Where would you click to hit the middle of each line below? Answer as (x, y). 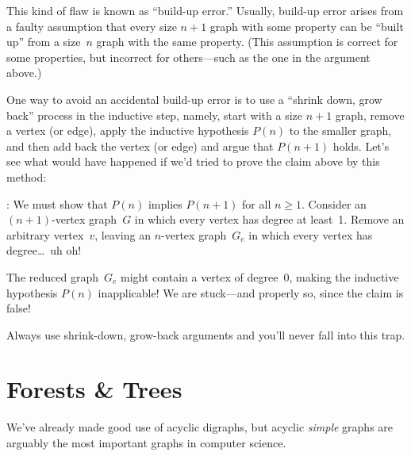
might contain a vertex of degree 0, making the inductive (260, 276)
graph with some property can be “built (307, 26)
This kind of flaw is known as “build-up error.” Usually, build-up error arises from (205, 10)
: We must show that (57, 203)
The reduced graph (52, 276)
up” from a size (44, 42)
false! (19, 308)
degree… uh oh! (44, 250)
